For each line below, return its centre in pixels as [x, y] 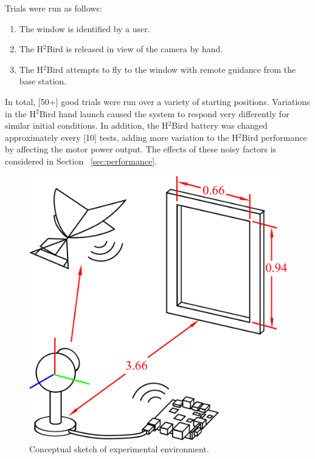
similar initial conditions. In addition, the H [87, 125]
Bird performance [274, 137]
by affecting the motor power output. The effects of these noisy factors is [141, 149]
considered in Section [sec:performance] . [81, 161]
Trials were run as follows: [54, 8]
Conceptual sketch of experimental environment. [119, 449]
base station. [43, 81]
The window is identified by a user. [85, 28]
